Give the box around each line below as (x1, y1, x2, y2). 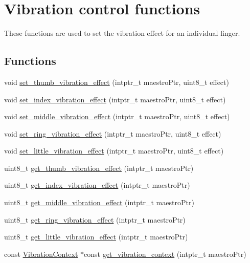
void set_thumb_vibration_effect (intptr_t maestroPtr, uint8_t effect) (4, 76, 229, 87)
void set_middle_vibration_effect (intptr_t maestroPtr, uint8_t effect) (4, 111, 230, 122)
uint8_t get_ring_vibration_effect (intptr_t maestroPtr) (4, 214, 186, 225)
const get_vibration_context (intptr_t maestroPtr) (84, 248, 246, 259)
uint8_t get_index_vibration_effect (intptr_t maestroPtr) (4, 180, 190, 190)
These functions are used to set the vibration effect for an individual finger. (4, 28, 240, 38)
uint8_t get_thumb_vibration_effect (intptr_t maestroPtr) (4, 162, 194, 173)
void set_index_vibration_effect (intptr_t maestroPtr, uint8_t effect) (4, 94, 226, 104)
